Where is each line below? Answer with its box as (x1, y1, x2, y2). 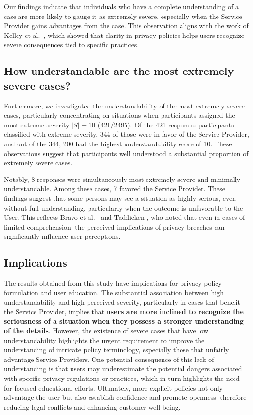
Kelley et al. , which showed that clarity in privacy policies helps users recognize (4, 30, 245, 40)
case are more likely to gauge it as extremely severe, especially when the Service (4, 11, 242, 21)
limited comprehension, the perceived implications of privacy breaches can (4, 221, 225, 232)
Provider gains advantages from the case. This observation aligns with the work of (4, 20, 249, 31)
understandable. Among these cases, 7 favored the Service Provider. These (4, 183, 225, 194)
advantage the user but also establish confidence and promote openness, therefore (4, 392, 247, 402)
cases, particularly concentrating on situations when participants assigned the (4, 110, 235, 120)
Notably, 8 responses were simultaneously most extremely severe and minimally (4, 174, 240, 184)
